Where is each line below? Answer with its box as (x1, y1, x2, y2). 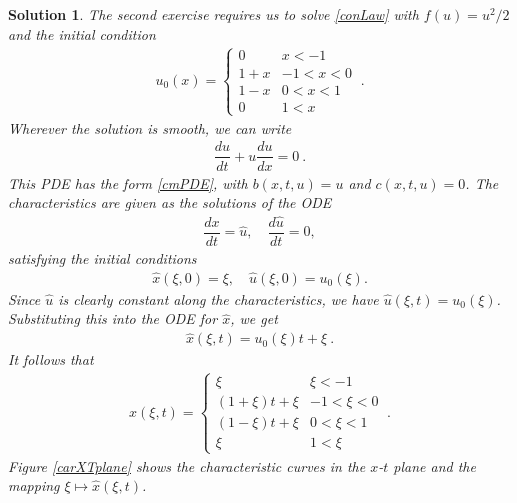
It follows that (8, 349, 94, 370)
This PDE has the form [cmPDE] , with (8, 172, 248, 193)
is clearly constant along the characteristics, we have (58, 288, 379, 309)
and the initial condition (8, 23, 156, 44)
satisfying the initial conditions (8, 248, 197, 269)
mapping (8, 475, 60, 496)
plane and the (393, 455, 476, 476)
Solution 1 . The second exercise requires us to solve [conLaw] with (8, 4, 419, 24)
